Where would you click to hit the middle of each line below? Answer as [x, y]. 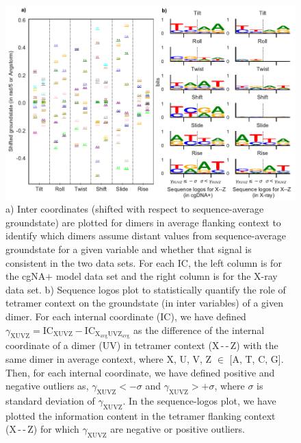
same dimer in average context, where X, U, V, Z [109, 359]
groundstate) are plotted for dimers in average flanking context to [143, 222]
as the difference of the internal [199, 330]
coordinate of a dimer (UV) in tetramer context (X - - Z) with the [142, 345]
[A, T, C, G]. [257, 359]
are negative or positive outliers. [178, 429]
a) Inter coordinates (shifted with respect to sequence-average [135, 209]
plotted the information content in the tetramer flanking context [141, 415]
